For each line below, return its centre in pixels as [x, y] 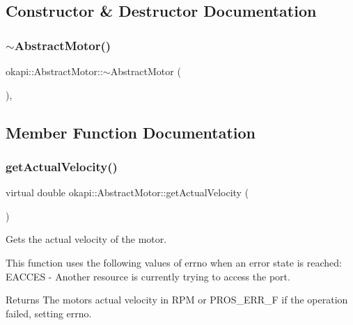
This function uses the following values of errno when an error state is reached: [174, 262]
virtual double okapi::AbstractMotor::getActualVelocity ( [127, 192]
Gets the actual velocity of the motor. [86, 239]
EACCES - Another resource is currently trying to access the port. [148, 276]
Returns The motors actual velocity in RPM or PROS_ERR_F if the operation [177, 300]
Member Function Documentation [131, 132]
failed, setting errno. [49, 313]
